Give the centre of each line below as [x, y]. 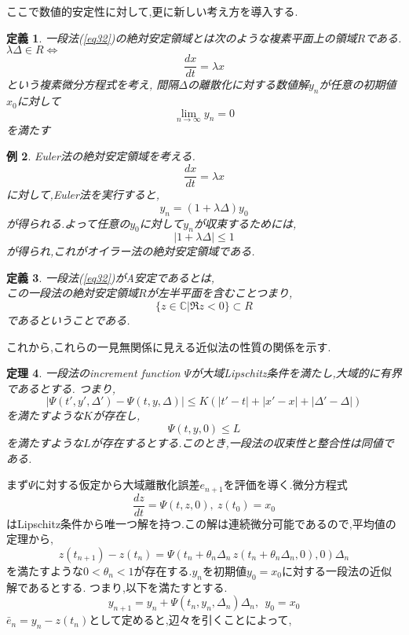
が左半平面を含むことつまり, [219, 293]
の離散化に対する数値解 [248, 84]
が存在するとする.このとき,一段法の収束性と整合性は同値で [242, 443]
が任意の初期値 [358, 84]
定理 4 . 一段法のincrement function [93, 373]
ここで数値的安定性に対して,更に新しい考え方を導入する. [152, 11]
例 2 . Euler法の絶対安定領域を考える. [101, 156]
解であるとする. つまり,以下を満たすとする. [117, 587]
